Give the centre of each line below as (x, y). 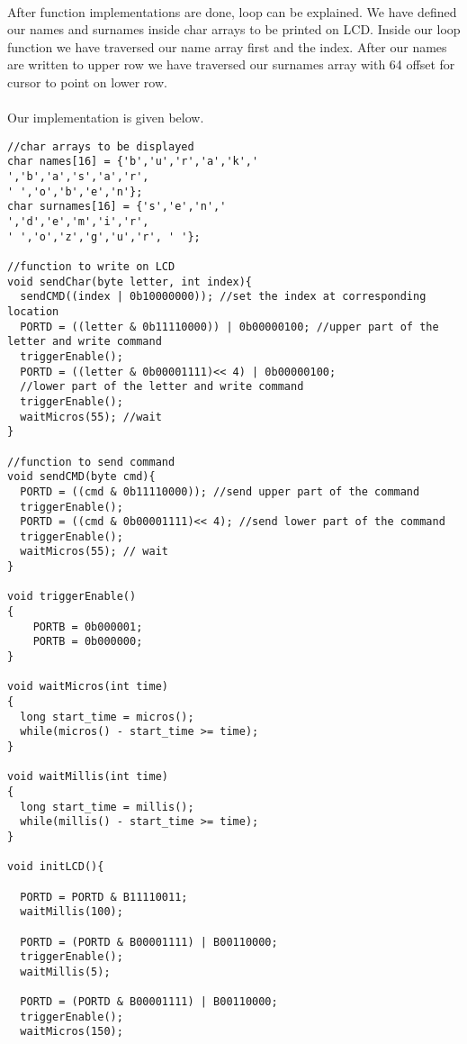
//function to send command (91, 462)
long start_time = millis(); (107, 807)
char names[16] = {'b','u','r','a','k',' (133, 162)
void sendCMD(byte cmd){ (81, 477)
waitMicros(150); (72, 1032)
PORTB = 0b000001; (88, 626)
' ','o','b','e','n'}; (75, 191)
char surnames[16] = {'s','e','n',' (117, 207)
